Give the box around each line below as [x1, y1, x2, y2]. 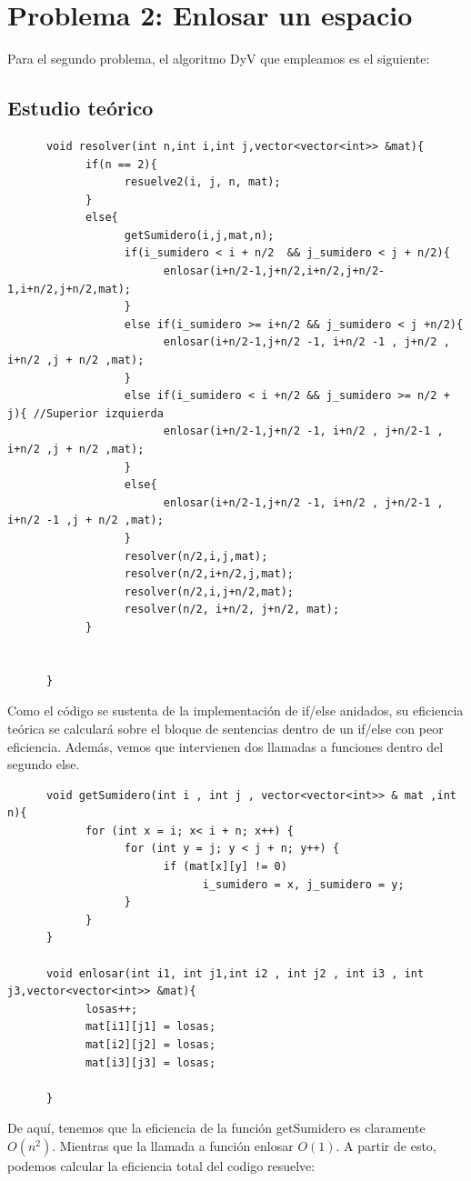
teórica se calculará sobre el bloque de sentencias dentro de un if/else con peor [7, 718, 444, 737]
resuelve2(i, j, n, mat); [124, 175, 281, 189]
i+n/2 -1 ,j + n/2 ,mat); [7, 514, 164, 527]
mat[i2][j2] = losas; [85, 1038, 216, 1052]
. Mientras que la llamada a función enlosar [52, 1136, 294, 1155]
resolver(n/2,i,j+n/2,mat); [124, 585, 294, 598]
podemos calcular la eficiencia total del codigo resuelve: [7, 1156, 316, 1175]
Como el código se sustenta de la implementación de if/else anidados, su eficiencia [7, 701, 464, 720]
